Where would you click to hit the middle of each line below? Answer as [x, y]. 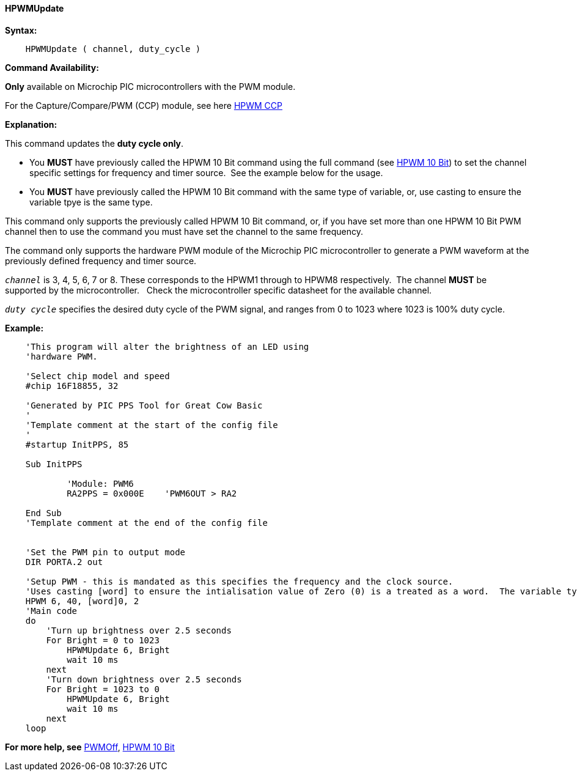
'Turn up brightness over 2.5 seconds [139, 630]
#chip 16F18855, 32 [72, 386]
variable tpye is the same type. [91, 202]
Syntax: [21, 30]
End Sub [43, 513]
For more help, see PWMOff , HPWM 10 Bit [90, 747]
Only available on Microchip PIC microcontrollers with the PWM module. [150, 86]
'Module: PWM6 [100, 483]
